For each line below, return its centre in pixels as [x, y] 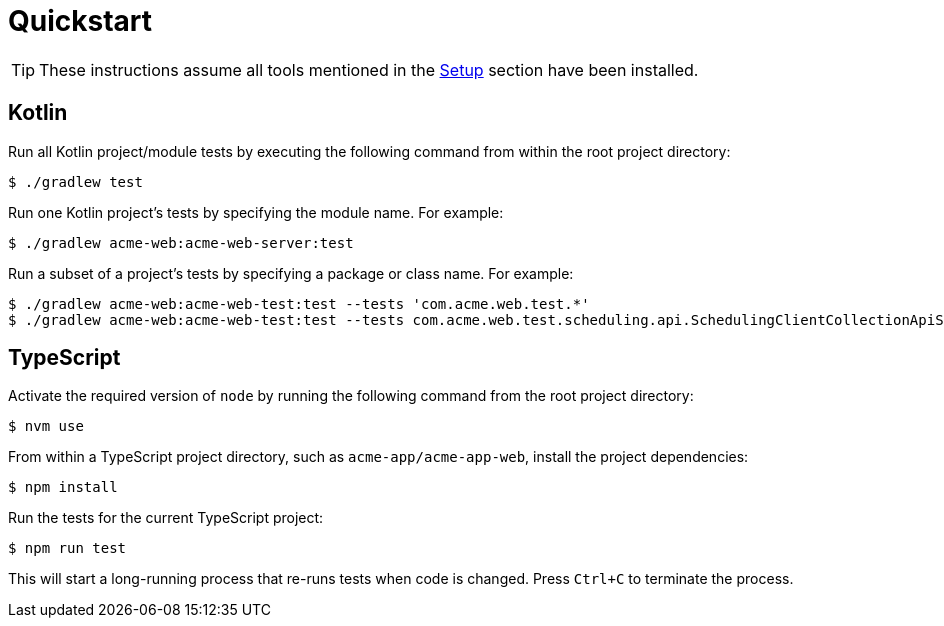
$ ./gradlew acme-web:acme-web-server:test [181, 242]
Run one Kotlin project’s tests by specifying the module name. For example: [256, 212]
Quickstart [80, 21]
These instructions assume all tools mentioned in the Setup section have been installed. [369, 69]
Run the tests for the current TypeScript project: [166, 518]
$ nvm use [46, 426]
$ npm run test [67, 548]
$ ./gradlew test [75, 181]
